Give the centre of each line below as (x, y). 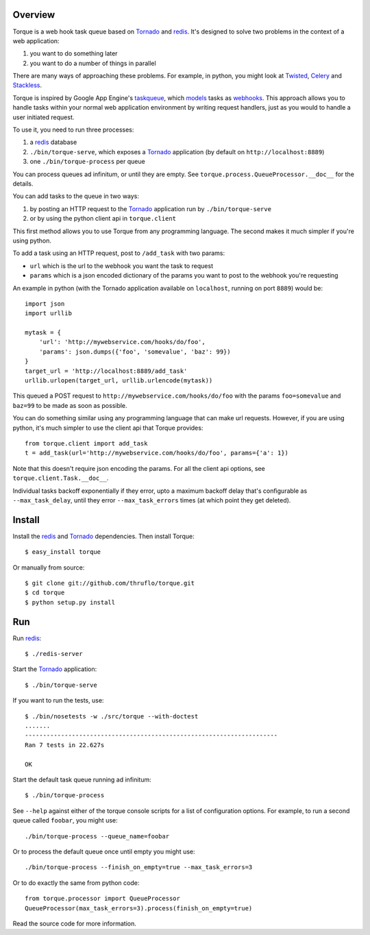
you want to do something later (74, 53)
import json (45, 304)
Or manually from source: (49, 567)
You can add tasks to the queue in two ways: (76, 196)
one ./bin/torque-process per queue (87, 162)
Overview (34, 15)
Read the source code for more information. (74, 923)
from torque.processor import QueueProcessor (103, 899)
